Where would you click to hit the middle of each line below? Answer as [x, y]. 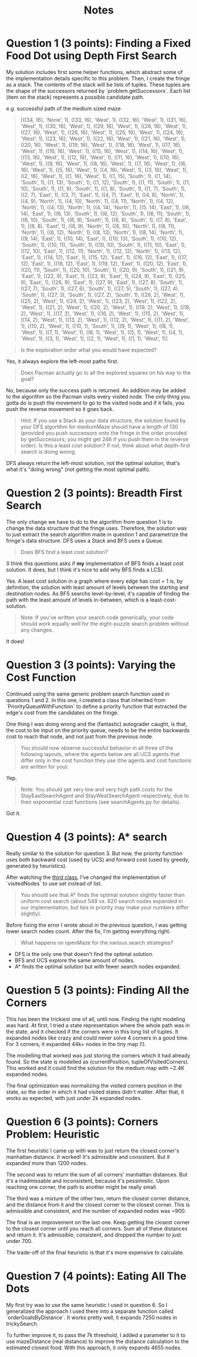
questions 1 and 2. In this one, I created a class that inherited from [86, 700]
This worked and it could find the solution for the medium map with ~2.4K [95, 1068]
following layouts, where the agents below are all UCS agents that [100, 754]
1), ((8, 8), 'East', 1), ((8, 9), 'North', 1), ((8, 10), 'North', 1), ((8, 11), [98, 226]
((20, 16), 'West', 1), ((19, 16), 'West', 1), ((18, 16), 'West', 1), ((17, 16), [101, 145]
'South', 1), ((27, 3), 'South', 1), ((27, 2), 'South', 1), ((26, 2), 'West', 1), [103, 295]
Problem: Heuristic [53, 1134]
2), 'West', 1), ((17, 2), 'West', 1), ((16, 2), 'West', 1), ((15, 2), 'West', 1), [103, 313]
